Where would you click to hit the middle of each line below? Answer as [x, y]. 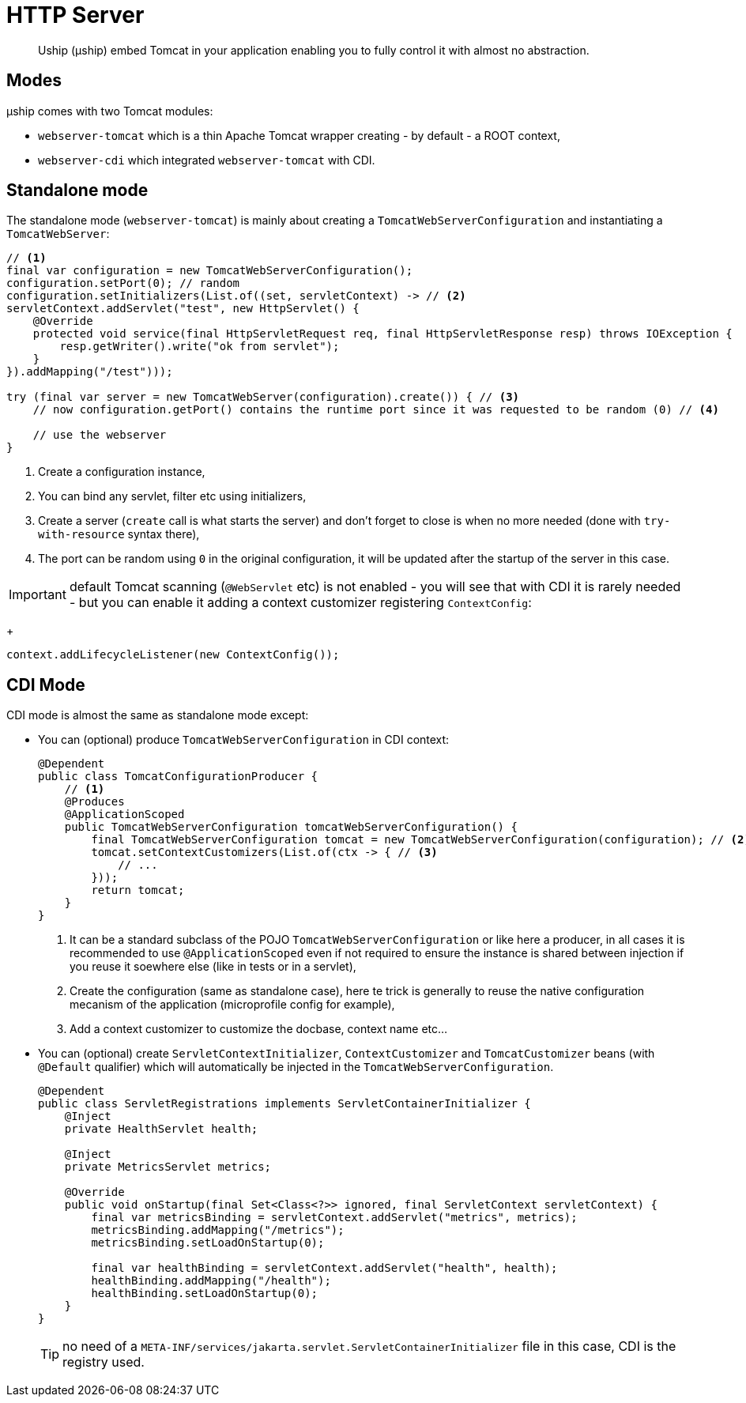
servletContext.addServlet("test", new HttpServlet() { [183, 309]
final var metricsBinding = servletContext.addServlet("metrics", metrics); [334, 1218]
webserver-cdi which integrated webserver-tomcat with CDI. [207, 160]
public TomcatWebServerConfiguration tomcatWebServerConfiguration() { [291, 827]
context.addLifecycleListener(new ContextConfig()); [173, 655]
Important [38, 595]
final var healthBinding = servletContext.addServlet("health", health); [324, 1268]
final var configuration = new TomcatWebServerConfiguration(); [210, 271]
